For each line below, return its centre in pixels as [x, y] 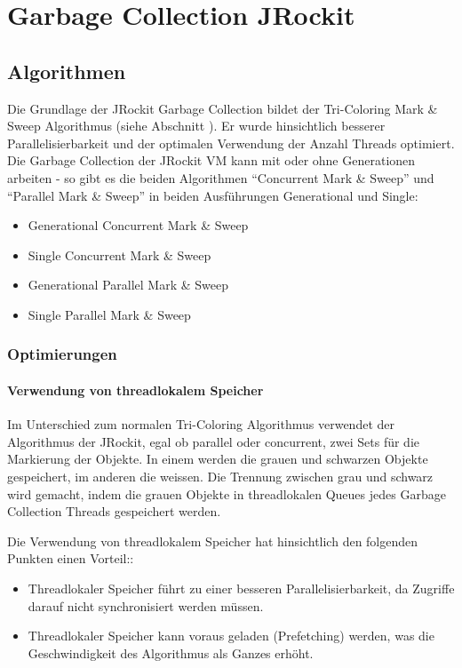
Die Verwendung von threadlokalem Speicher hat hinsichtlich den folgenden [213, 541]
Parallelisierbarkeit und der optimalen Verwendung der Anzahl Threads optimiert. [231, 143]
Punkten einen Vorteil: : [71, 558]
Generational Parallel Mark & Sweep [128, 285]
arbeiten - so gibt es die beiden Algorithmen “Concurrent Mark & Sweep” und [221, 177]
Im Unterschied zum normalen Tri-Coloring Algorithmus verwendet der [201, 424]
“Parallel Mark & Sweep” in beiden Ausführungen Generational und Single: [213, 195]
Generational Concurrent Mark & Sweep [138, 225]
